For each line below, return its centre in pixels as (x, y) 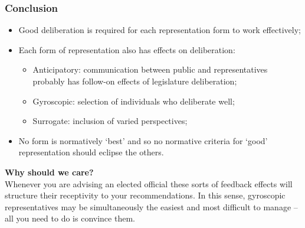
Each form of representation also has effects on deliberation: (127, 49)
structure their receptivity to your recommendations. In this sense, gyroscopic (145, 195)
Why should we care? (49, 172)
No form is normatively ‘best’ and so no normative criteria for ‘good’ (143, 140)
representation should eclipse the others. (91, 152)
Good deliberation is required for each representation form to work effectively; (160, 30)
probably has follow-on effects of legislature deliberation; (135, 81)
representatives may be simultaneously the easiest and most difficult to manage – (151, 206)
